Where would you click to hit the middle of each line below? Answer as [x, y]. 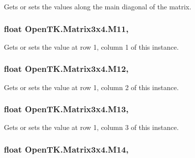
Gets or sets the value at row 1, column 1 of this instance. [91, 47]
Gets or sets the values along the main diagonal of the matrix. [98, 6]
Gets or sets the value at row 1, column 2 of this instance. [91, 87]
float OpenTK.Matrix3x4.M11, [66, 28]
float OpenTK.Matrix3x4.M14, [66, 149]
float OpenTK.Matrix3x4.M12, [66, 69]
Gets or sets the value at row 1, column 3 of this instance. [91, 127]
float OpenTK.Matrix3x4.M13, [66, 109]
